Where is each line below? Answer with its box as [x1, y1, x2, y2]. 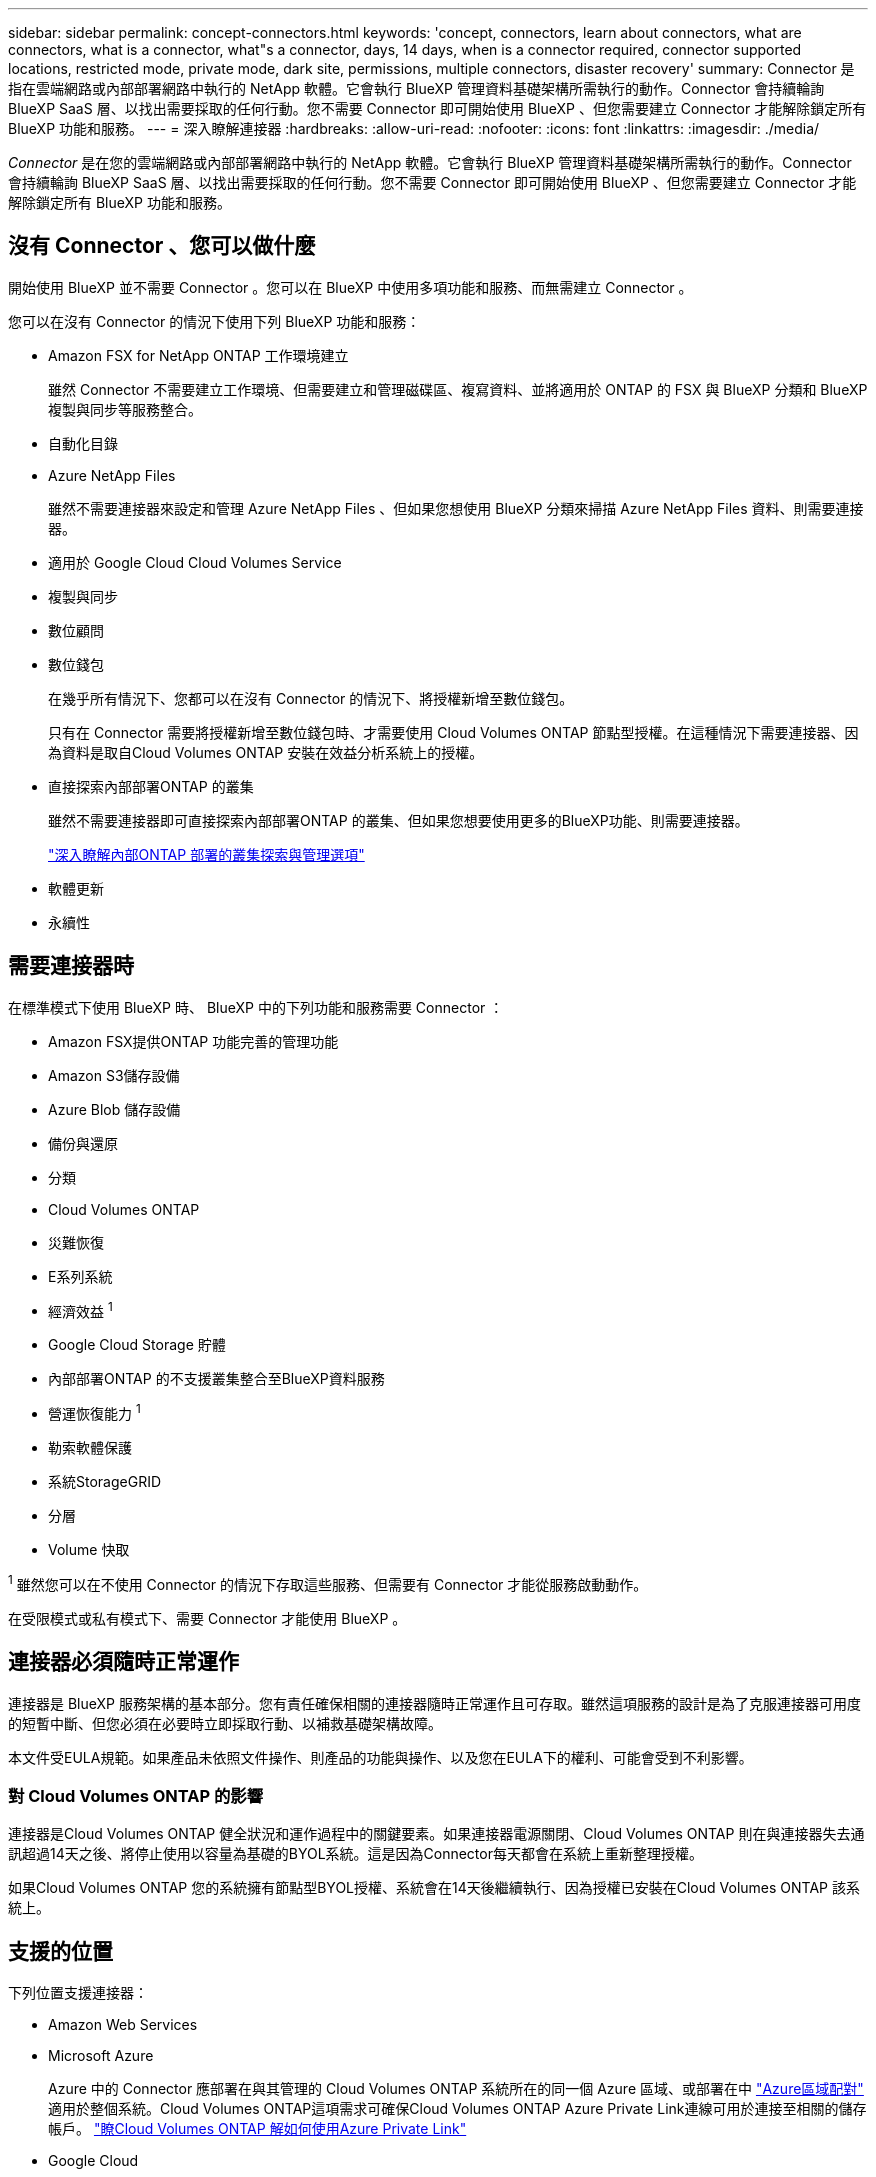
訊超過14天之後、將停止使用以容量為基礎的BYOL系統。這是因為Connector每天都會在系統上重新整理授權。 [8, 1845, 703, 1863]
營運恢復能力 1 [48, 1402, 141, 1422]
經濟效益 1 [48, 1299, 113, 1320]
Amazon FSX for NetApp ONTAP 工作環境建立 [48, 346, 349, 364]
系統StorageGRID [48, 1473, 162, 1490]
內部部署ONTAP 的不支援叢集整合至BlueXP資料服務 [48, 1370, 385, 1388]
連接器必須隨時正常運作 [8, 1649, 239, 1675]
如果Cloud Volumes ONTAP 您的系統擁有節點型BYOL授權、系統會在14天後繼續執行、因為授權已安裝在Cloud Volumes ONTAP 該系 [8, 1879, 860, 1897]
